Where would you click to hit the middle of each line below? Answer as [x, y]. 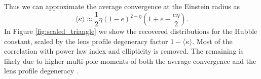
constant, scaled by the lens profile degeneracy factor [86, 41]
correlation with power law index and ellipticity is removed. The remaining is [124, 51]
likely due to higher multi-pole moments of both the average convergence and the [130, 61]
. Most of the [212, 41]
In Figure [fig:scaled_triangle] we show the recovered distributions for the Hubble [131, 31]
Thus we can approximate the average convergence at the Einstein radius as [122, 6]
